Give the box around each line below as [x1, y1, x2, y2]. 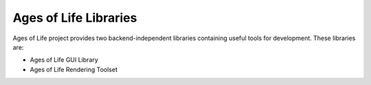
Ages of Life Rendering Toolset [30, 65, 118, 73]
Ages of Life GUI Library [30, 56, 99, 64]
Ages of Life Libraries [12, 10, 137, 25]
